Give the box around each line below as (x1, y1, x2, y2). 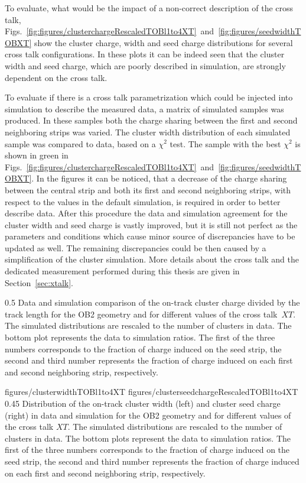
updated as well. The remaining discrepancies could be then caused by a (5, 241, 266, 254)
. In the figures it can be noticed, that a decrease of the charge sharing (31, 172, 287, 184)
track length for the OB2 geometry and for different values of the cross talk (5, 307, 278, 320)
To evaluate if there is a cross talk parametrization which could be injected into (5, 91, 293, 103)
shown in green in (5, 149, 69, 161)
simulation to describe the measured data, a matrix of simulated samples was (5, 102, 284, 115)
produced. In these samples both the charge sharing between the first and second (5, 114, 298, 127)
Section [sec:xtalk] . (5, 276, 73, 288)
